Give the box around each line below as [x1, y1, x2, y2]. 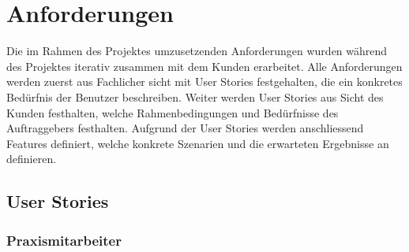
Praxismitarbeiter [6, 230, 122, 250]
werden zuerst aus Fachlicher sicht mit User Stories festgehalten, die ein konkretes [6, 73, 403, 90]
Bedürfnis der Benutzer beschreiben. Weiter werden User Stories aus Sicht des [6, 88, 384, 105]
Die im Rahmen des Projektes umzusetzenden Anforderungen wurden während [6, 43, 388, 59]
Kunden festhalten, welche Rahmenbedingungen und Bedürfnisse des [6, 104, 339, 120]
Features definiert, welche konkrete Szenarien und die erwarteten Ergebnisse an [6, 135, 389, 151]
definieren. [6, 150, 57, 167]
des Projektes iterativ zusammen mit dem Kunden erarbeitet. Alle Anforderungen [6, 57, 403, 74]
